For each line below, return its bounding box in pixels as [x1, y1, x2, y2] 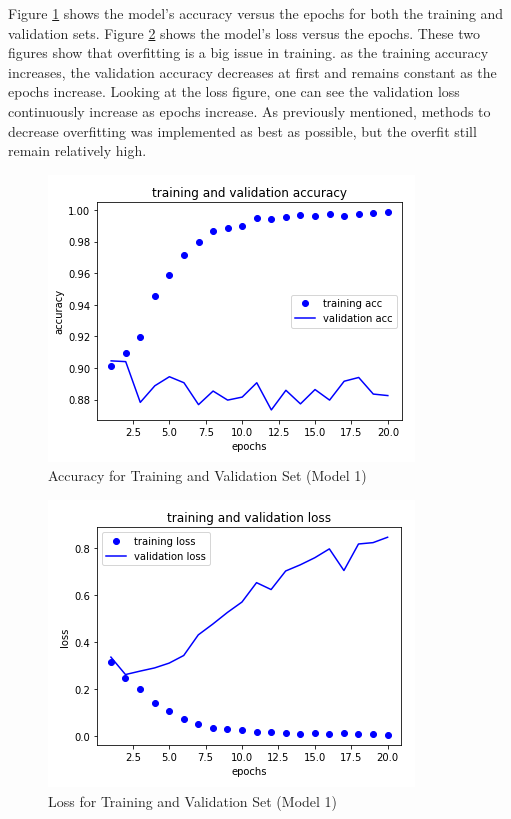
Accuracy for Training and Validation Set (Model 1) [48, 465, 367, 486]
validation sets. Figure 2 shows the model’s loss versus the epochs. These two [8, 22, 480, 43]
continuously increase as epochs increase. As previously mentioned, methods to [8, 100, 491, 121]
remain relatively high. [8, 140, 147, 161]
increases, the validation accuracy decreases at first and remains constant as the [8, 61, 497, 82]
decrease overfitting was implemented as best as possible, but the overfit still [8, 120, 477, 141]
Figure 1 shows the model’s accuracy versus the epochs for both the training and [8, 3, 504, 23]
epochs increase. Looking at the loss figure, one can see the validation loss [8, 81, 460, 102]
